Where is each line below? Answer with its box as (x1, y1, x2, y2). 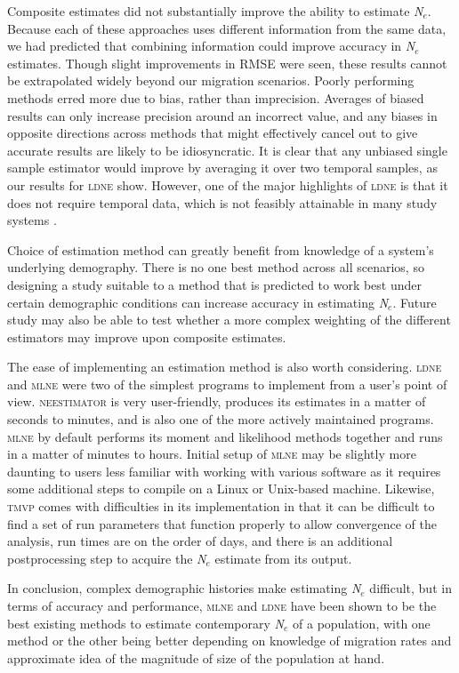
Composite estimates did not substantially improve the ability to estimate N (7, 2, 423, 20)
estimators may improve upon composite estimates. (7, 327, 286, 346)
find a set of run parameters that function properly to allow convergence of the (7, 514, 438, 533)
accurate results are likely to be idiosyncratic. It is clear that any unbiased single (7, 140, 447, 159)
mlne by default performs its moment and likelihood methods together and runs (7, 427, 443, 445)
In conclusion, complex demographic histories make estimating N (7, 579, 361, 597)
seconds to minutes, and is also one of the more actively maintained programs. (7, 410, 434, 429)
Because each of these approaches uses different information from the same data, (7, 19, 447, 37)
